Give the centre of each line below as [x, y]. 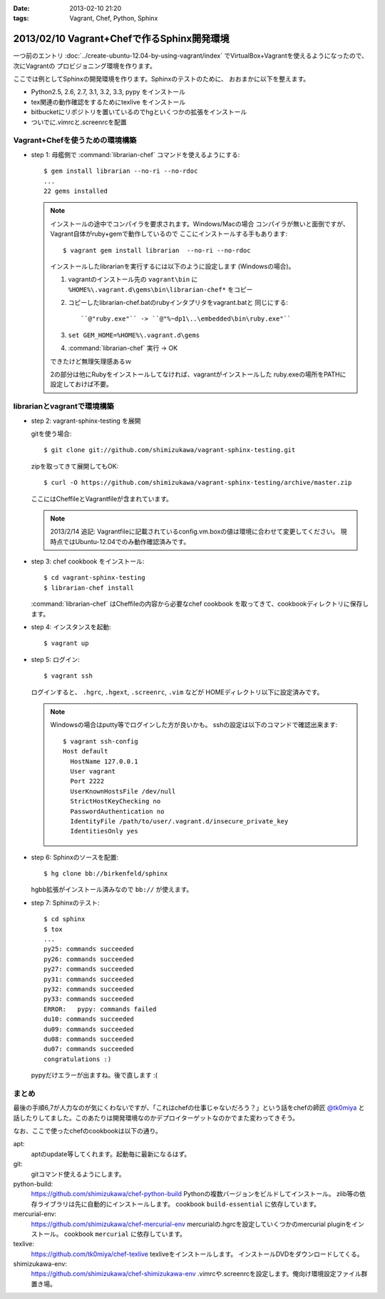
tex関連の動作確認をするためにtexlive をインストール [108, 102]
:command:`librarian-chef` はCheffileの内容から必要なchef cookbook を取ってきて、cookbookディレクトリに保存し [200, 604]
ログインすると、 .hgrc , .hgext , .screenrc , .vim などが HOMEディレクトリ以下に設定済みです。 [177, 692]
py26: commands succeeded [89, 959]
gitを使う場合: [51, 433]
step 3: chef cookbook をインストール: [88, 561]
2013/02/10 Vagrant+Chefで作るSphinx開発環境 [121, 39]
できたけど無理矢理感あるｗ [91, 361]
